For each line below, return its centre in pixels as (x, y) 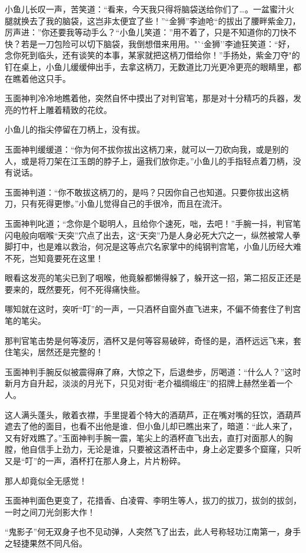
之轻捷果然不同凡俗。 (46, 543)
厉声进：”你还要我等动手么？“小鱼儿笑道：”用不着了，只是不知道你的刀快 (147, 32)
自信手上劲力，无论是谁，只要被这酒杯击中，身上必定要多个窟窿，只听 (165, 449)
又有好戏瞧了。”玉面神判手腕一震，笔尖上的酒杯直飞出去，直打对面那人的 (145, 437)
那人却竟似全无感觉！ (46, 480)
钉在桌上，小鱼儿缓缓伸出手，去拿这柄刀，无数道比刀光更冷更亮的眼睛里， (149, 66)
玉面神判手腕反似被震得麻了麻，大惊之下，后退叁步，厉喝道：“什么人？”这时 (153, 371)
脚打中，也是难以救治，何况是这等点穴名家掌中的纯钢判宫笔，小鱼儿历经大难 (153, 246)
